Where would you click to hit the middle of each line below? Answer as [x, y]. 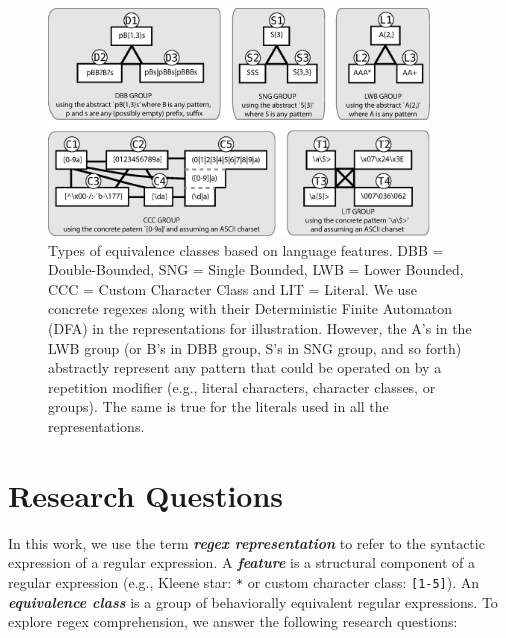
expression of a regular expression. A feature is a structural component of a [241, 562]
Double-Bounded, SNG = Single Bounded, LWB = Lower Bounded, [256, 269]
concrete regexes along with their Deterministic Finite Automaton [250, 308]
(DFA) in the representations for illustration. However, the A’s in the [260, 328]
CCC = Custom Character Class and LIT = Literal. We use [233, 288]
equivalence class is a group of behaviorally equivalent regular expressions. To [253, 601]
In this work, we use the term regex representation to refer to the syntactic [246, 542]
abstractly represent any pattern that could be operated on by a [245, 367]
